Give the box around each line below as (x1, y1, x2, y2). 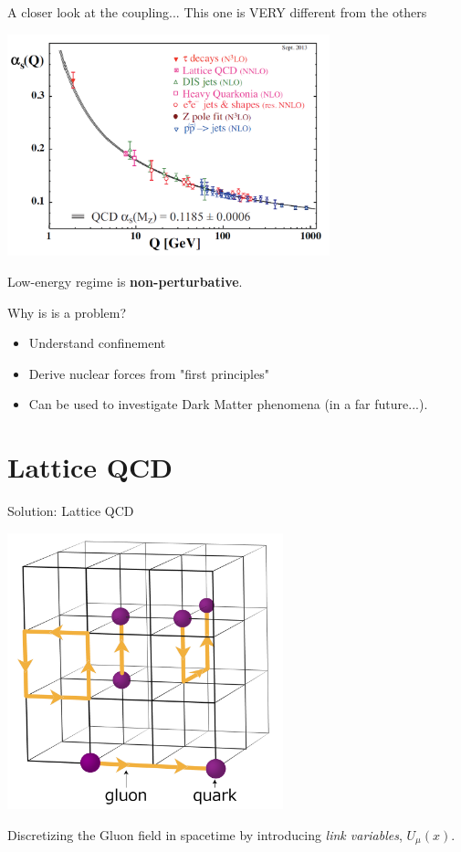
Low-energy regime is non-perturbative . (7, 272, 243, 291)
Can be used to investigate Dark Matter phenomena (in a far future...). (28, 394, 428, 414)
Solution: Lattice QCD (7, 501, 134, 521)
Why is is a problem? (7, 302, 127, 321)
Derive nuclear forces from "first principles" (28, 363, 269, 383)
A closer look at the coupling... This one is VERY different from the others (7, 3, 427, 21)
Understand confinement (28, 333, 166, 352)
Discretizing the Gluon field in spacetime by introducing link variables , (7, 825, 403, 844)
